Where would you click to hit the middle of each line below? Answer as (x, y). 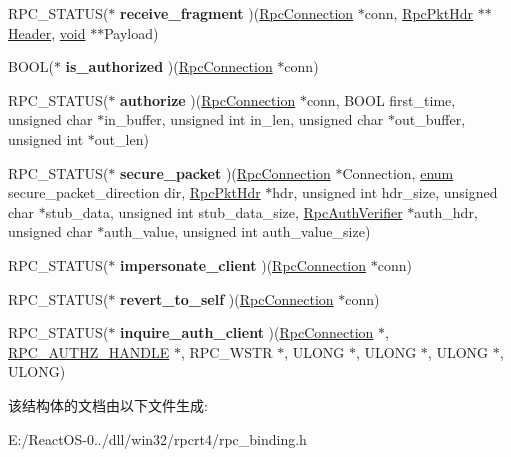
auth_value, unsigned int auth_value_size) (237, 231)
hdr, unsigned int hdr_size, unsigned (385, 192)
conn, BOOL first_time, (381, 99)
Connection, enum (398, 172)
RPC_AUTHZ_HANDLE (89, 351)
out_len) (121, 138)
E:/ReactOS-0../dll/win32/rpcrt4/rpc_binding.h (157, 438)
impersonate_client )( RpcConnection (243, 264)
